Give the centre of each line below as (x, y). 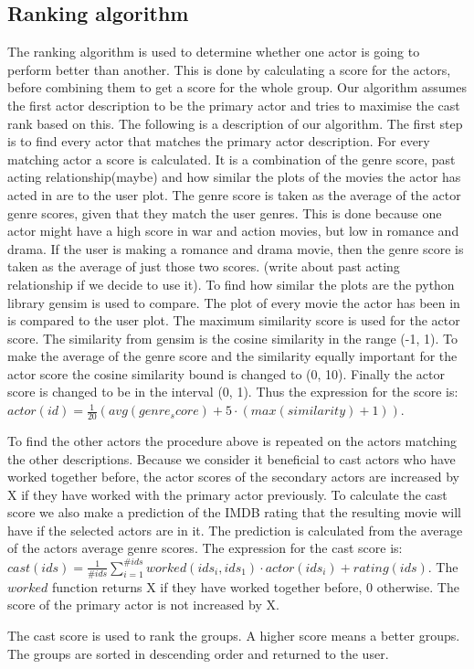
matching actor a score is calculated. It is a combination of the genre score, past (232, 159)
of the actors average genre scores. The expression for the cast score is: (205, 548)
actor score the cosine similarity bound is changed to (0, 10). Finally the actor (226, 373)
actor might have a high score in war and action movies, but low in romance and (233, 231)
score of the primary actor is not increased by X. (143, 605)
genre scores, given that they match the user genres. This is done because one (225, 212)
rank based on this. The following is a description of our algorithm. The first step (235, 123)
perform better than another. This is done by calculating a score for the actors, (229, 69)
